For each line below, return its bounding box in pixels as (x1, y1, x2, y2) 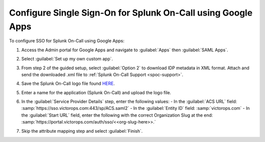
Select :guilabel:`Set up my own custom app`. (21, 56, 113, 62)
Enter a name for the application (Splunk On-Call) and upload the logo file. (21, 89, 171, 95)
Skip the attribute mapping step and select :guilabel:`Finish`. (21, 128, 143, 134)
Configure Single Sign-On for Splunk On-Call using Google (9, 7, 253, 18)
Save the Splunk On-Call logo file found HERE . (21, 81, 115, 86)
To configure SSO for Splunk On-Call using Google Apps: (9, 38, 125, 44)
